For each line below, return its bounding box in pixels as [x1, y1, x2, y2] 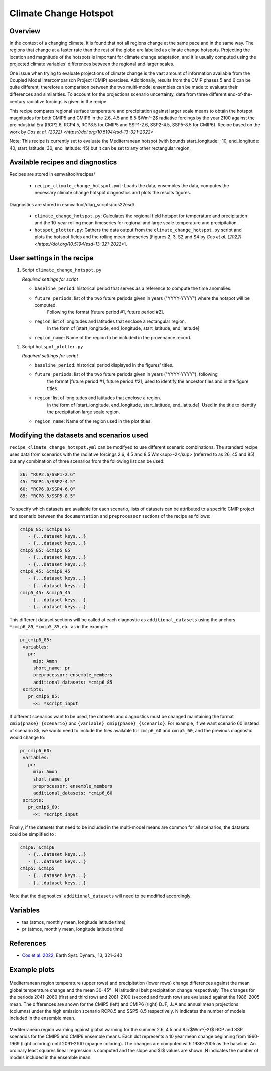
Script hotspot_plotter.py [22, 343, 83, 349]
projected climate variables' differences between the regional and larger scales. [9, 61, 175, 67]
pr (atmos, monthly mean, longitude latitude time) [22, 926, 124, 932]
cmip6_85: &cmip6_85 [20, 526, 70, 532]
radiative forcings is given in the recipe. [26, 99, 108, 105]
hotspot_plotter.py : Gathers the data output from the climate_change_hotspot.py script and [34, 227, 242, 233]
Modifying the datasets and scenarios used [9, 431, 148, 440]
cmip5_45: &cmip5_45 [20, 590, 70, 596]
